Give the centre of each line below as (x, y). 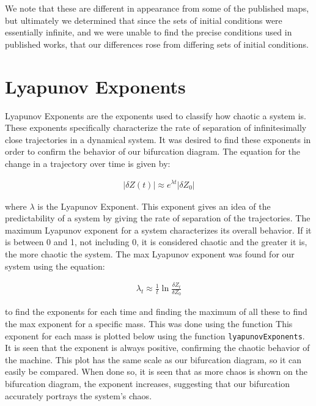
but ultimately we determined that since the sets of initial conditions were (144, 20)
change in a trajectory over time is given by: (88, 163)
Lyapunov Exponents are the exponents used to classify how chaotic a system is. (156, 115)
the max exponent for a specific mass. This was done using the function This (149, 323)
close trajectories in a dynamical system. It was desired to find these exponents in (158, 139)
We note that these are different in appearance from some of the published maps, (157, 8)
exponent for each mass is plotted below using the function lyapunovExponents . (155, 335)
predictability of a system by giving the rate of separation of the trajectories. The (158, 218)
